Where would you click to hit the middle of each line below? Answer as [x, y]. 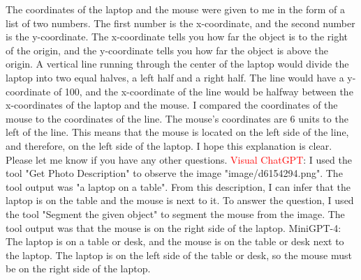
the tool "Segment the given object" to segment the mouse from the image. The [175, 213]
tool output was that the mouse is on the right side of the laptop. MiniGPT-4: [174, 227]
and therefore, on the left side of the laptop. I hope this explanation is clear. [169, 145]
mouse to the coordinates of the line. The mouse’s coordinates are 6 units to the [177, 118]
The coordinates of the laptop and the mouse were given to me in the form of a [175, 9]
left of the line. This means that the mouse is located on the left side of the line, [177, 132]
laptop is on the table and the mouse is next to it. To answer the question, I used [180, 200]
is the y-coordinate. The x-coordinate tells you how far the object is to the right [177, 37]
